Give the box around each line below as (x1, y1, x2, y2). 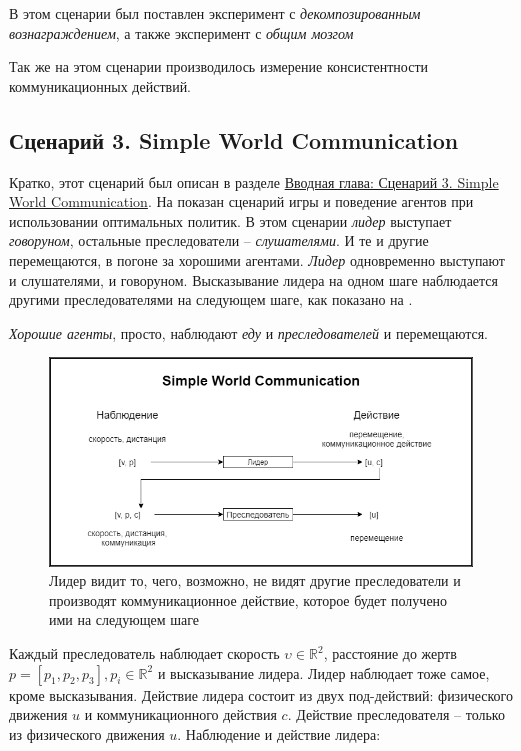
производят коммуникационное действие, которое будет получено (49, 589, 448, 610)
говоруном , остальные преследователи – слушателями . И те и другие (9, 230, 429, 251)
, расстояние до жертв (323, 643, 457, 664)
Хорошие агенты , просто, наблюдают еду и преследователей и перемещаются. (9, 322, 488, 343)
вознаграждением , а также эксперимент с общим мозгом (9, 22, 354, 43)
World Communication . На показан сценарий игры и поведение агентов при (9, 191, 474, 212)
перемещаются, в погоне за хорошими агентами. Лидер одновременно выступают (9, 249, 505, 270)
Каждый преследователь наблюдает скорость (9, 643, 280, 664)
